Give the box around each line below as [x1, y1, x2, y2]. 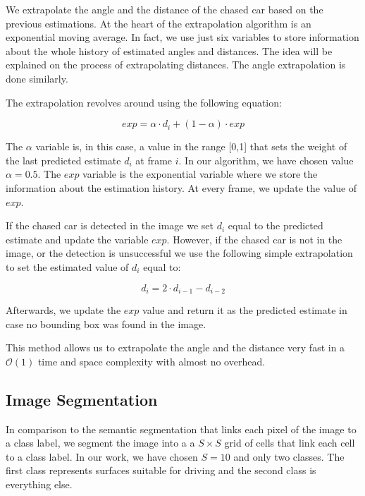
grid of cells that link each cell [224, 435, 355, 450]
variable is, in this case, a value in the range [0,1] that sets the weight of [35, 139, 347, 154]
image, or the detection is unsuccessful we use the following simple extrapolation [6, 246, 353, 260]
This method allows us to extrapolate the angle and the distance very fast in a [6, 340, 345, 355]
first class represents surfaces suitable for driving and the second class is [6, 463, 316, 478]
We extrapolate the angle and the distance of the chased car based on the [6, 2, 323, 16]
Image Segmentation [6, 388, 158, 410]
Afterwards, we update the [6, 302, 121, 317]
